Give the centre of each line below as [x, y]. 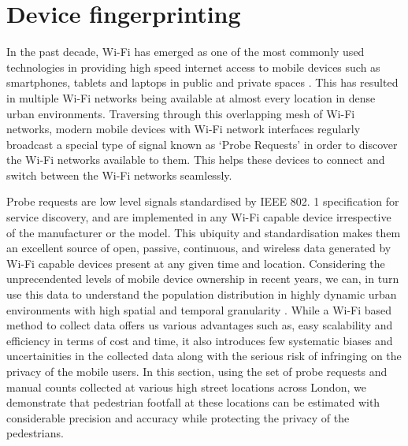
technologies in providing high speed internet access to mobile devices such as [193, 67]
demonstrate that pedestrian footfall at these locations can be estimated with [193, 402]
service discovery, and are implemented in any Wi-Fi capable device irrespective [199, 217]
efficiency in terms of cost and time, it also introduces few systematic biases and [200, 340]
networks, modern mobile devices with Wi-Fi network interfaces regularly [184, 129]
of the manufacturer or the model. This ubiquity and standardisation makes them [204, 232]
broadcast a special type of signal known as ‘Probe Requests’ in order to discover [202, 144]
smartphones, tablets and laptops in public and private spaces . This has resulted [202, 82]
